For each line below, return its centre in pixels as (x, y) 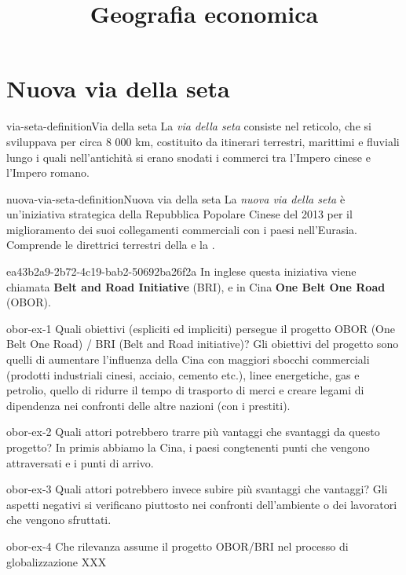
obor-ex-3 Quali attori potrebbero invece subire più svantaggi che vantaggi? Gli (197, 489)
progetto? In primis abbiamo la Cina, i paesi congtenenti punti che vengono (188, 447)
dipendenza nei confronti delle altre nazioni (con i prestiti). (148, 405)
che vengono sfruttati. (59, 520)
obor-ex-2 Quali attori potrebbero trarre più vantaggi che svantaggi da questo (193, 432)
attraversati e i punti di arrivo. (80, 462)
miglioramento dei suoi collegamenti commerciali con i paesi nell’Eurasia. (182, 229)
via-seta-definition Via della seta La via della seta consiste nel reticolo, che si (189, 126)
